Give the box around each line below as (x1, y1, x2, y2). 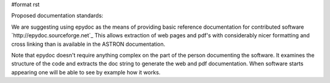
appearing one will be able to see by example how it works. (11, 68, 161, 76)
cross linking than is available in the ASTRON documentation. (11, 40, 166, 48)
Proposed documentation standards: (11, 12, 104, 20)
